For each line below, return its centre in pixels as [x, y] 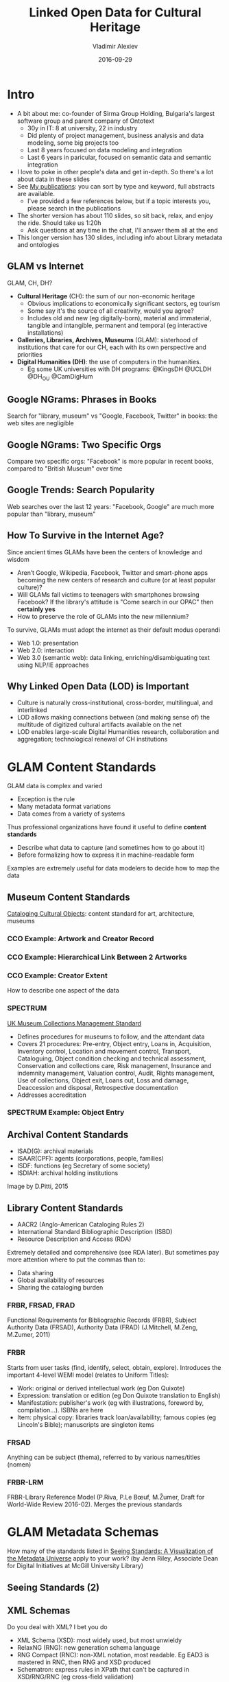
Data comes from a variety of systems [71, 814]
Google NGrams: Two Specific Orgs [84, 445]
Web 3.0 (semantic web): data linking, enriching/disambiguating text [113, 657]
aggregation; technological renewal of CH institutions [92, 739]
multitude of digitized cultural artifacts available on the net [99, 724]
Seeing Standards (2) [53, 1587]
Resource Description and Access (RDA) [74, 1239]
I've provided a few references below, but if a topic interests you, [119, 201]
